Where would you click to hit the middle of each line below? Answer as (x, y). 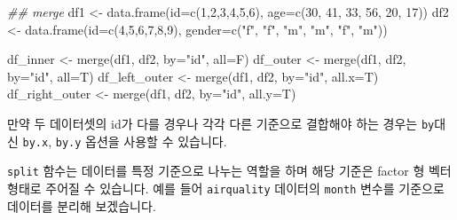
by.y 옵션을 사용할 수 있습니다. (141, 141)
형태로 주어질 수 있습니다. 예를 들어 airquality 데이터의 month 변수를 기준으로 (226, 188)
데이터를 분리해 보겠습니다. (82, 205)
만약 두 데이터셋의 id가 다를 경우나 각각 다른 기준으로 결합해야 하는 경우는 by (221, 123)
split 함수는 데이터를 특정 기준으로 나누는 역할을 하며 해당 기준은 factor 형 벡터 (229, 171)
